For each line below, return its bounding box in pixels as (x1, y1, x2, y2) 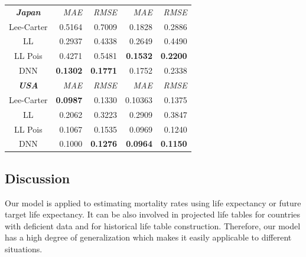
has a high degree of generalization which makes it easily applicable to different (5, 231, 292, 243)
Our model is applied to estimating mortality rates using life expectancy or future (5, 196, 301, 209)
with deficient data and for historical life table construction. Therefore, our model (5, 219, 301, 232)
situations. (5, 243, 43, 255)
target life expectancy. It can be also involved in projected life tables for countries (5, 208, 301, 220)
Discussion (5, 169, 70, 187)
